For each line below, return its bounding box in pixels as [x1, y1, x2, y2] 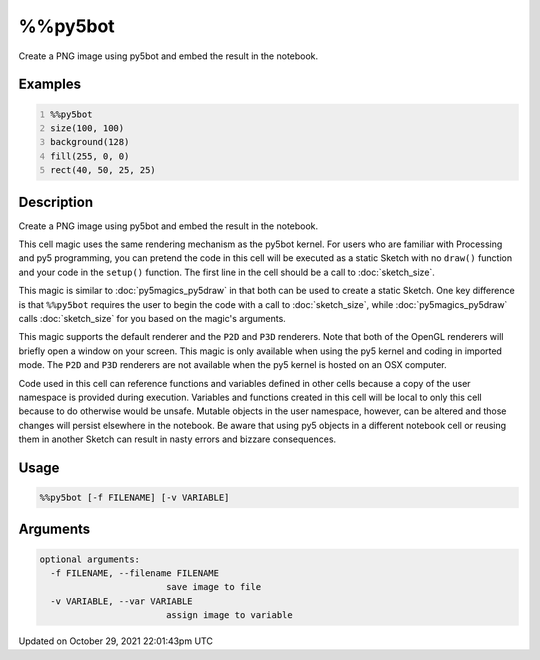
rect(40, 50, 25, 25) [50, 165, 157, 176]
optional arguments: [39, 553, 140, 565]
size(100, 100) [50, 122, 125, 134]
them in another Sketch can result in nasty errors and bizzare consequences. [18, 433, 337, 445]
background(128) [50, 136, 130, 148]
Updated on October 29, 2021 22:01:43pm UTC [18, 635, 214, 647]
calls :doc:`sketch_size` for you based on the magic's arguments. [18, 312, 287, 324]
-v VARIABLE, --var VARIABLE [50, 595, 194, 607]
